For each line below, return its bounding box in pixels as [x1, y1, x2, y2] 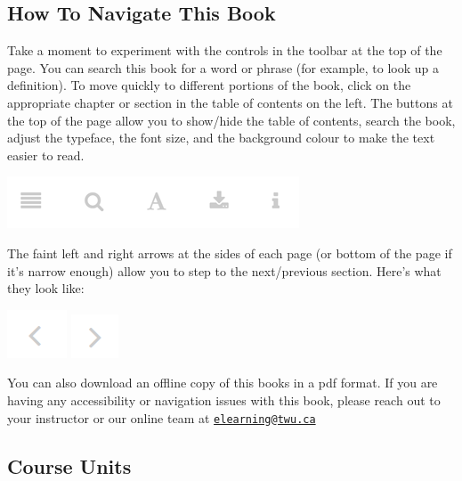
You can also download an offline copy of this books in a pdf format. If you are [7, 373, 438, 392]
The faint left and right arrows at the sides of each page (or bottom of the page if [7, 243, 452, 262]
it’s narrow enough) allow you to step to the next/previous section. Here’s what [7, 261, 442, 280]
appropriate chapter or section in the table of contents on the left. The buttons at [7, 93, 453, 111]
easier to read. [7, 145, 85, 164]
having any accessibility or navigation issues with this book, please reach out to [7, 390, 441, 409]
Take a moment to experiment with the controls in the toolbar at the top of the [7, 41, 442, 60]
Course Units [7, 452, 132, 479]
